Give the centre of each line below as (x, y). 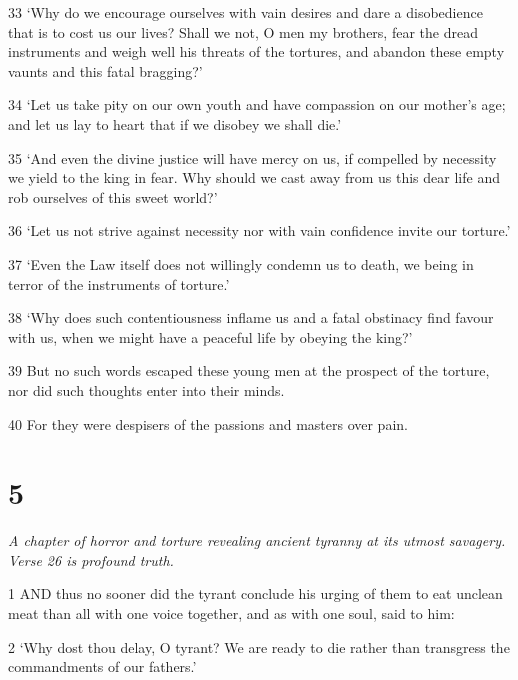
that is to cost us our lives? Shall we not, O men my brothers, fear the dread (243, 31)
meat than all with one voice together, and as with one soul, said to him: (231, 613)
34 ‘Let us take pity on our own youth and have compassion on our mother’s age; (257, 104)
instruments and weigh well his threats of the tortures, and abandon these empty (256, 51)
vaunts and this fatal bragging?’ (105, 70)
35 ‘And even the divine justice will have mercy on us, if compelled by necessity (252, 157)
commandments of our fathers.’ (102, 666)
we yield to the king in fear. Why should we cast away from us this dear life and (254, 177)
